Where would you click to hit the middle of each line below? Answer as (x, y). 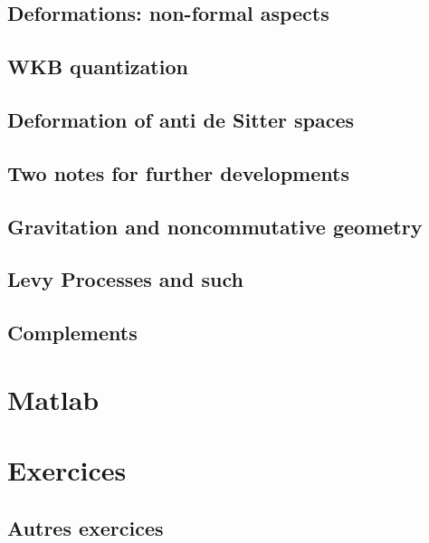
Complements (72, 333)
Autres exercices (86, 527)
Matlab (53, 399)
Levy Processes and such (125, 279)
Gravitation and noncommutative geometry (215, 226)
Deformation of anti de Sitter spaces (181, 119)
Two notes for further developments (178, 172)
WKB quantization (98, 67)
